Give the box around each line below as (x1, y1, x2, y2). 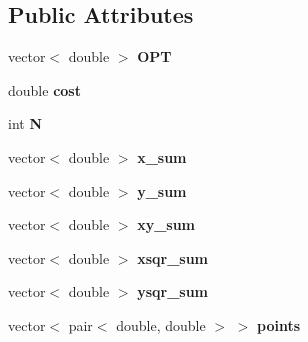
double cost (8, 79, 81, 100)
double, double (116, 314, 206, 335)
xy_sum (137, 214, 196, 235)
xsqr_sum (137, 247, 209, 268)
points (256, 314, 301, 335)
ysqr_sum (137, 281, 209, 302)
